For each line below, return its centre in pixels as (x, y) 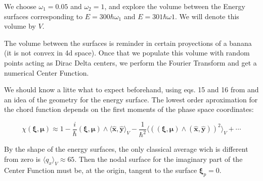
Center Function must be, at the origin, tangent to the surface (101, 170)
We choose (20, 6)
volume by (20, 26)
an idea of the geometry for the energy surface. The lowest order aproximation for (131, 99)
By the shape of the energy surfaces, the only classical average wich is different (126, 149)
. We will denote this (207, 16)
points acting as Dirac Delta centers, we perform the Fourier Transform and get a (130, 62)
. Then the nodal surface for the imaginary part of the (159, 159)
